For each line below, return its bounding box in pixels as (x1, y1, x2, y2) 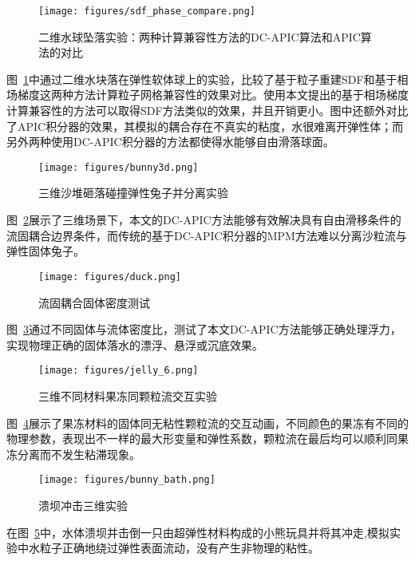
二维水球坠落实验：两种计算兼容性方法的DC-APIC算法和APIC (38, 28, 361, 45)
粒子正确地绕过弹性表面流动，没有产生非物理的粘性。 (39, 539, 319, 556)
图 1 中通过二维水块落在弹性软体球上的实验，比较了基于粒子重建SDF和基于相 (6, 70, 409, 87)
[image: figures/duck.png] (38, 271, 181, 282)
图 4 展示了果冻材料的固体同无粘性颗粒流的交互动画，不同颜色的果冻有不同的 (6, 414, 409, 431)
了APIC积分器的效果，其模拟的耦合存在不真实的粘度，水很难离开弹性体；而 (6, 117, 404, 134)
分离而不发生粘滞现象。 (17, 445, 140, 462)
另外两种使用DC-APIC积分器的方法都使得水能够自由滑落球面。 (6, 133, 334, 150)
